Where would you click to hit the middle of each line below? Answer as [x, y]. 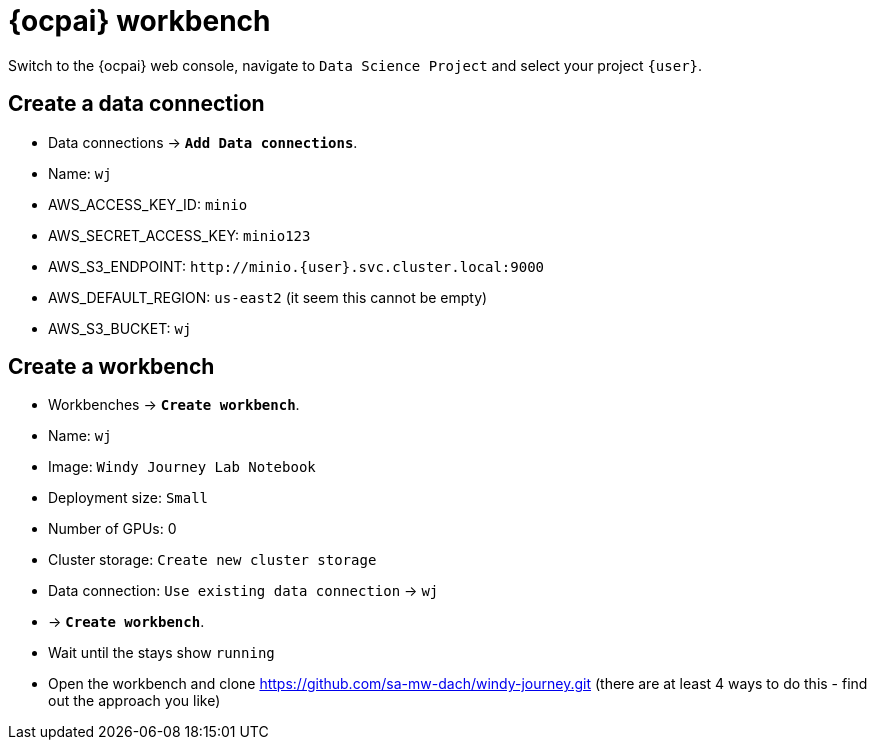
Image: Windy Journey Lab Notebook [182, 467]
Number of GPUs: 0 [112, 529]
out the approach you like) [134, 701]
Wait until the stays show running [161, 653]
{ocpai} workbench [139, 21]
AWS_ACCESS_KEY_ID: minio [148, 204]
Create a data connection [136, 104]
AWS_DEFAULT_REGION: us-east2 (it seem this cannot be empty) [268, 297]
